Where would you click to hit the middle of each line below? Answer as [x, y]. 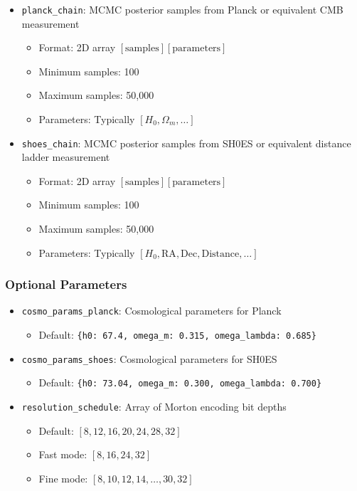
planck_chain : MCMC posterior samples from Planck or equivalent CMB [182, 9]
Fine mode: [63, 478]
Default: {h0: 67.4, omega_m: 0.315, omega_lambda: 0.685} [177, 335]
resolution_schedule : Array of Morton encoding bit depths [154, 407]
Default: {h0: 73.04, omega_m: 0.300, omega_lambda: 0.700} [180, 382]
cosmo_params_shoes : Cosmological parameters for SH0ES [149, 358]
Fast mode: [63, 454]
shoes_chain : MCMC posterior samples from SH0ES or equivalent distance [186, 143]
